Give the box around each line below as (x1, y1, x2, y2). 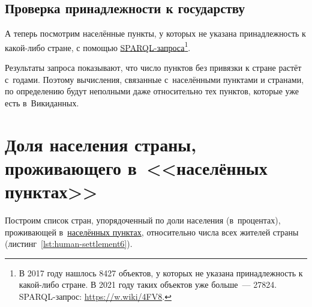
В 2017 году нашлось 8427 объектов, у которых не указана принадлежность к (19, 266, 303, 279)
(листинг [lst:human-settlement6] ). (5, 237, 133, 250)
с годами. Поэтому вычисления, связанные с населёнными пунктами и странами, (5, 73, 304, 85)
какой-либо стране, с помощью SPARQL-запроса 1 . (5, 39, 191, 53)
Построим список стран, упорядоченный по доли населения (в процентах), (5, 213, 281, 226)
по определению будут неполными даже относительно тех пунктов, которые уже (5, 85, 299, 97)
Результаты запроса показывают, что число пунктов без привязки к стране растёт (5, 61, 302, 74)
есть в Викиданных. (5, 96, 79, 109)
